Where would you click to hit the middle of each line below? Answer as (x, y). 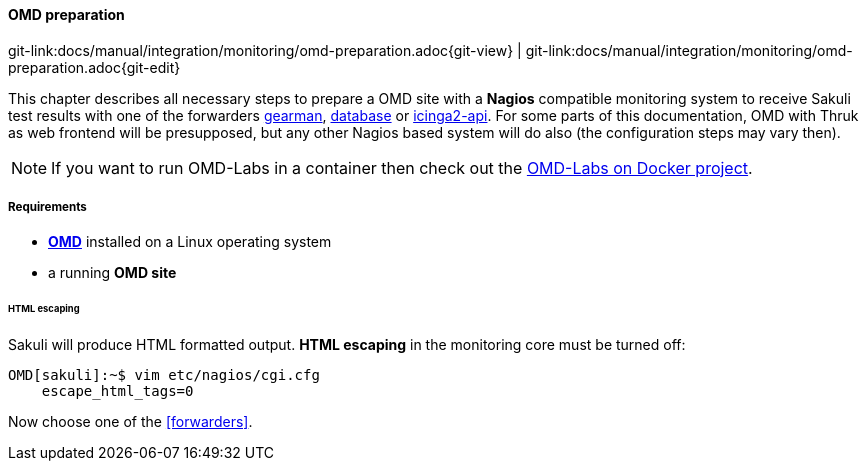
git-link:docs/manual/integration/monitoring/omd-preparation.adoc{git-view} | (265, 50)
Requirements (47, 207)
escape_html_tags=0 (117, 391)
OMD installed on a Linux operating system (190, 242)
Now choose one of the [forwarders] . (130, 422)
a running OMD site (112, 273)
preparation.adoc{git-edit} (94, 67)
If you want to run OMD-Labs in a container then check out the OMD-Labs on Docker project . (402, 167)
